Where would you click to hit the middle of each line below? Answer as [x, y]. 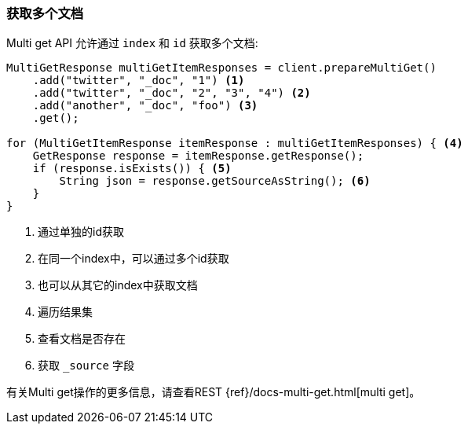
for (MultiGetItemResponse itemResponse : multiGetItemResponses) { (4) [235, 143]
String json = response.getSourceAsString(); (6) [215, 181]
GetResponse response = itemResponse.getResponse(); [198, 156]
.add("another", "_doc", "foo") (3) [145, 106]
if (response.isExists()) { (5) [132, 169]
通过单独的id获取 [81, 232]
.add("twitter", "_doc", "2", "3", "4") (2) [172, 93]
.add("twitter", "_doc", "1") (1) [139, 81]
